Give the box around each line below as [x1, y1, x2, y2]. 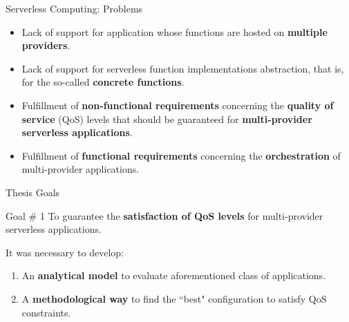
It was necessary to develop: [6, 245, 124, 259]
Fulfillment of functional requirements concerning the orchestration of [21, 148, 341, 162]
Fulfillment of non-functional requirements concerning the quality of [21, 97, 334, 112]
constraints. [21, 305, 71, 319]
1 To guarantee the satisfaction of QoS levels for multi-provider [39, 208, 323, 222]
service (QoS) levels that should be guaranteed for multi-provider [21, 111, 312, 126]
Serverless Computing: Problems [6, 1, 143, 15]
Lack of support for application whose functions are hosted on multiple [21, 24, 328, 39]
